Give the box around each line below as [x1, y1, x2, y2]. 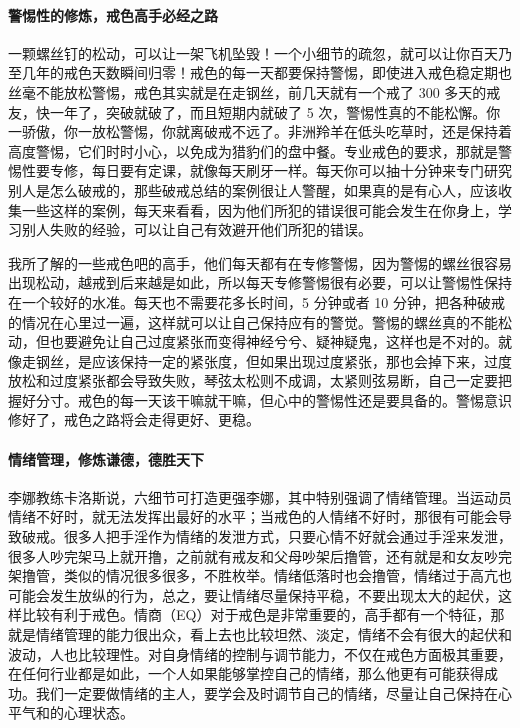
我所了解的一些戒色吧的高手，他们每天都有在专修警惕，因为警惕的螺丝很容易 [8, 252, 512, 273]
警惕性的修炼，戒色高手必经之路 [8, 4, 218, 25]
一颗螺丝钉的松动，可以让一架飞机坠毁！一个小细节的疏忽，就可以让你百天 [8, 42, 498, 63]
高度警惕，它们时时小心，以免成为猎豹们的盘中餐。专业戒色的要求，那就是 [8, 140, 498, 161]
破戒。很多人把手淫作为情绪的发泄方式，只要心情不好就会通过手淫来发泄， [21, 526, 512, 547]
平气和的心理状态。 [8, 702, 134, 723]
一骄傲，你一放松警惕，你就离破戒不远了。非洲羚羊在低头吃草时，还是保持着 [8, 121, 512, 142]
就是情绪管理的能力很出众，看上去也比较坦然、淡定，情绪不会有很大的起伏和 [8, 624, 512, 645]
